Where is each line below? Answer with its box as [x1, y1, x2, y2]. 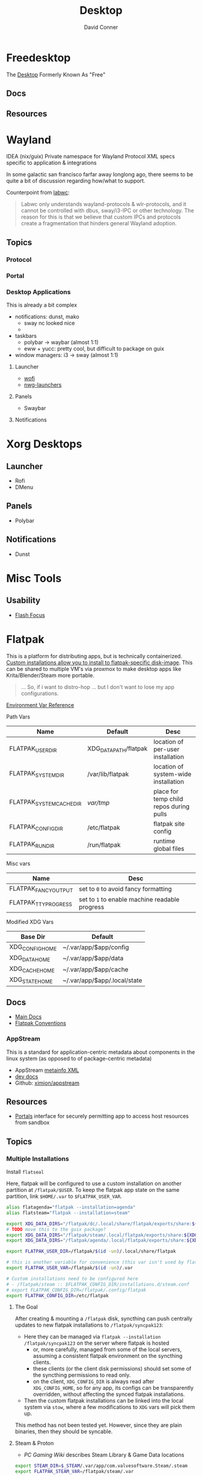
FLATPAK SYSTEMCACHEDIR [9, 797, 82, 808]
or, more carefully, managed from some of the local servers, [32, 1346, 182, 1353]
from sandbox [14, 1119, 50, 1126]
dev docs [14, 1073, 38, 1080]
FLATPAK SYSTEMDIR [9, 769, 64, 779]
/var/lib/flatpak [87, 770, 129, 778]
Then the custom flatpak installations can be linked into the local [23, 1397, 183, 1404]
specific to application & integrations [6, 159, 97, 166]
